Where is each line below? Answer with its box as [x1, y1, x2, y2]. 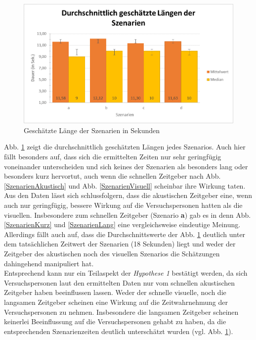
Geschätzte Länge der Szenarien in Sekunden [24, 125, 160, 135]
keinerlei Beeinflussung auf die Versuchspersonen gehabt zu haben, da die [4, 316, 226, 327]
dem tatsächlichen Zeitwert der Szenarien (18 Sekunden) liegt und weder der [4, 239, 236, 249]
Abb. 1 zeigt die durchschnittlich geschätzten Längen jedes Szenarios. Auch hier [4, 142, 246, 152]
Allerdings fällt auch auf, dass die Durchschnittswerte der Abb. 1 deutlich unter [4, 229, 246, 239]
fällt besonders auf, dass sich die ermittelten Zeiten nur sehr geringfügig [4, 151, 221, 162]
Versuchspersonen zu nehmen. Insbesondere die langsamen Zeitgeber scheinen [4, 306, 239, 317]
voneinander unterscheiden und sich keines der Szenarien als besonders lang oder [4, 161, 248, 171]
